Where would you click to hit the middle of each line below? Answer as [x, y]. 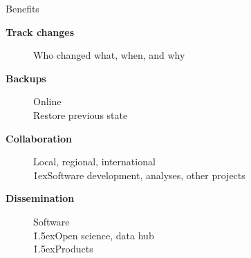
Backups [26, 78]
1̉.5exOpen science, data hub [94, 235]
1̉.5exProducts [63, 249]
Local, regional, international [94, 162]
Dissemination [40, 198]
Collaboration [39, 138]
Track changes [40, 31]
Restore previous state [81, 114]
